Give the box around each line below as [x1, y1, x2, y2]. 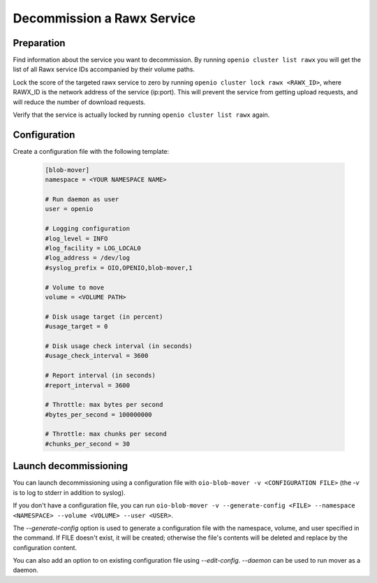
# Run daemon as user [45, 196, 119, 203]
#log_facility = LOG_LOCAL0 [45, 245, 141, 252]
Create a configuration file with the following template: [13, 147, 170, 155]
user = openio [45, 205, 94, 213]
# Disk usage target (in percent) [45, 312, 163, 321]
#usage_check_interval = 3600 [45, 352, 149, 360]
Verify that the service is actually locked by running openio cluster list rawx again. [13, 110, 270, 119]
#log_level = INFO [45, 234, 108, 243]
